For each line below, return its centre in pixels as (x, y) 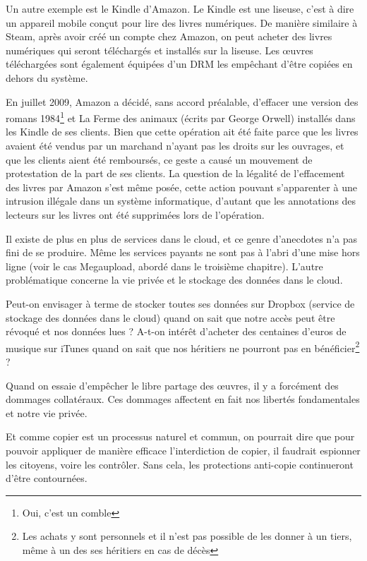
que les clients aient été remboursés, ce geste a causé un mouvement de (159, 159)
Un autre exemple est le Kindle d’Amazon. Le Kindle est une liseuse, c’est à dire (180, 8)
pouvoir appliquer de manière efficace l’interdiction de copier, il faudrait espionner (183, 450)
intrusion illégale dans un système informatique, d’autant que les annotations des (181, 201)
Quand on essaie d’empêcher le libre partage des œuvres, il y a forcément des (172, 385)
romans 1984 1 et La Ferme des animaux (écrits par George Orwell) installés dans (181, 117)
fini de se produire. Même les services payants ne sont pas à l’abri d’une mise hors (183, 252)
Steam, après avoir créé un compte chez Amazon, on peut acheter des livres (169, 36)
